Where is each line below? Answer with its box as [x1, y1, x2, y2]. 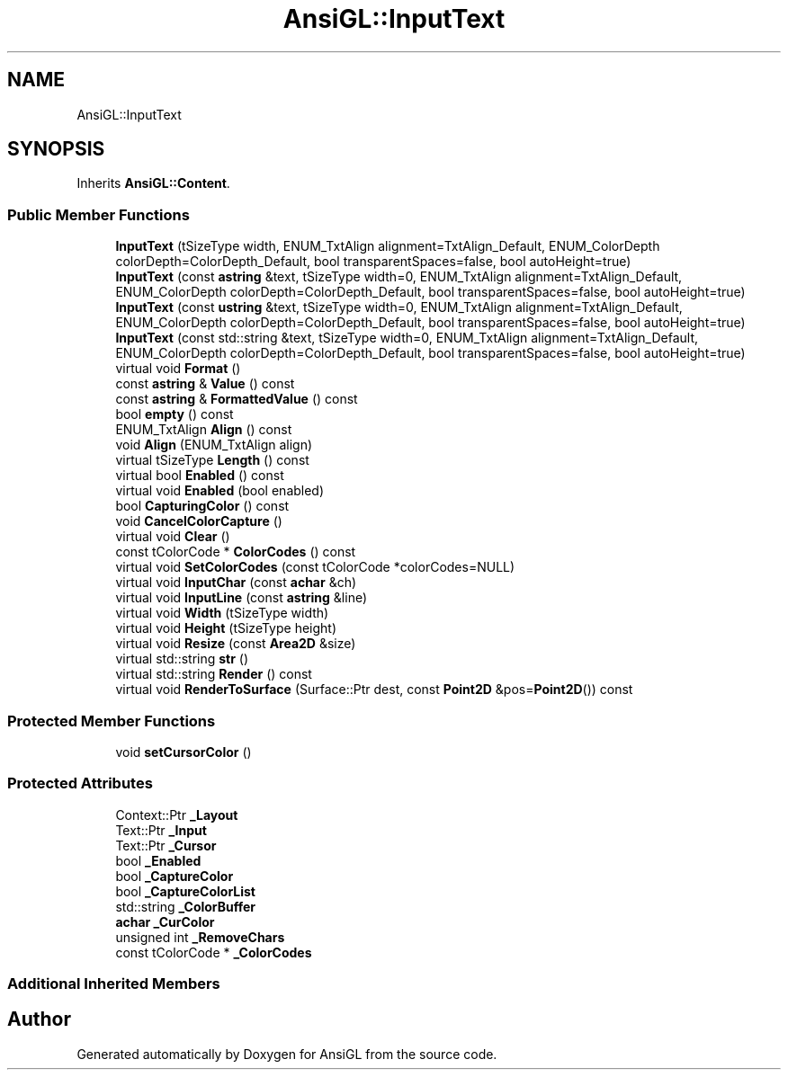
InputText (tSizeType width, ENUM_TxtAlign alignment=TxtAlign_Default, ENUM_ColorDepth [115, 238, 660, 254]
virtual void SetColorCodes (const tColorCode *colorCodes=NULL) [115, 559, 515, 575]
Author [7, 1008, 71, 1031]
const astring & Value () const [115, 376, 295, 392]
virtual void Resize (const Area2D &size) [115, 636, 356, 652]
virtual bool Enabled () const [115, 467, 284, 484]
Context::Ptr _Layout [115, 806, 238, 823]
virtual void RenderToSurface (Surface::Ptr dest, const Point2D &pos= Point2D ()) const [115, 681, 633, 698]
